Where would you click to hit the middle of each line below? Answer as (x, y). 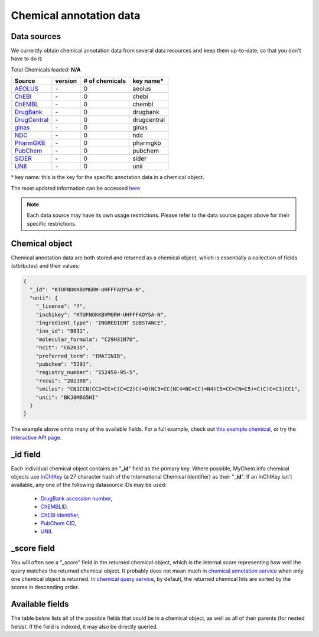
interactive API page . (36, 437)
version (66, 81)
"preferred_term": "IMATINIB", (81, 356)
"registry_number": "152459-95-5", (87, 373)
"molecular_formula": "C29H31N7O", (87, 339)
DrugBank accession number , (76, 498)
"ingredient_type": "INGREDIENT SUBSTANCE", (101, 323)
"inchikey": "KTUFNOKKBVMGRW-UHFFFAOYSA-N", (101, 314)
